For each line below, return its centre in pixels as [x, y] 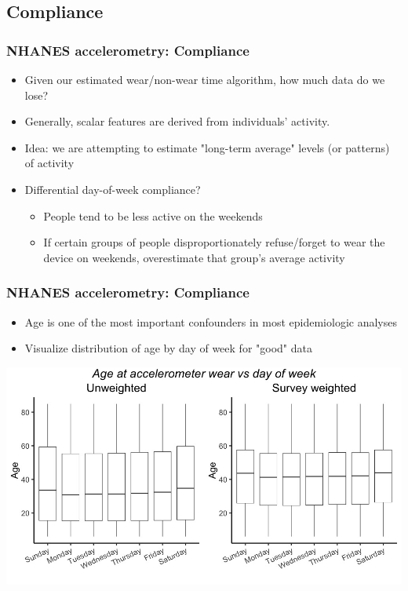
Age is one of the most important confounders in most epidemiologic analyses [211, 321]
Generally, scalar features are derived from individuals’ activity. [177, 121]
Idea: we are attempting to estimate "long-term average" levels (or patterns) [207, 147]
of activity [49, 163]
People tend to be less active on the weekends [153, 215]
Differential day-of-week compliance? [113, 189]
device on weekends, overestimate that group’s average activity [194, 257]
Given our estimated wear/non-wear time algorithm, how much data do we [205, 79]
